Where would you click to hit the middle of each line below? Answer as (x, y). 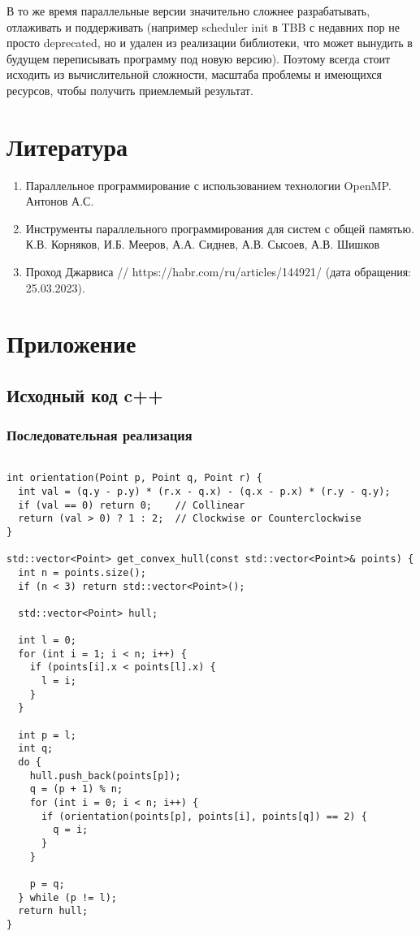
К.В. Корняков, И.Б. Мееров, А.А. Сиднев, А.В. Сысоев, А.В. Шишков (203, 244)
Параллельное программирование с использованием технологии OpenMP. (208, 185)
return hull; (53, 911)
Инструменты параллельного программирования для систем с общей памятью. (220, 228)
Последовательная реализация (100, 435)
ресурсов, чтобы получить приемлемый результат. (130, 90)
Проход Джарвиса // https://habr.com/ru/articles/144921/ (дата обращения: (219, 272)
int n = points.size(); (82, 572)
